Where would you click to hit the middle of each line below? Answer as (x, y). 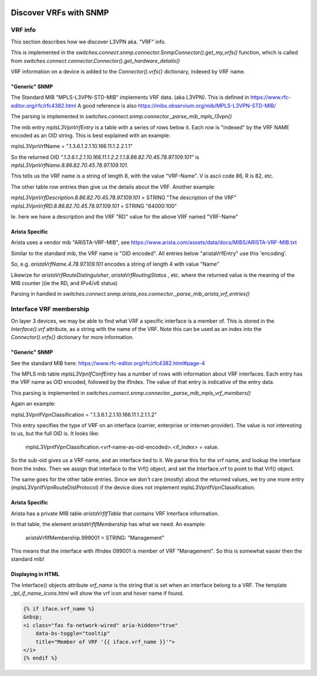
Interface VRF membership (50, 309)
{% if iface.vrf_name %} (59, 609)
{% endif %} (41, 658)
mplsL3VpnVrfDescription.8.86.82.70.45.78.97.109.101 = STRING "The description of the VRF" (124, 198)
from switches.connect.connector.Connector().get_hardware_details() (95, 61)
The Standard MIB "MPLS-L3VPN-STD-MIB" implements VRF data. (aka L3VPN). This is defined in (130, 98)
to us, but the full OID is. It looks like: (55, 434)
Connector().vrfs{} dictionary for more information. (72, 337)
